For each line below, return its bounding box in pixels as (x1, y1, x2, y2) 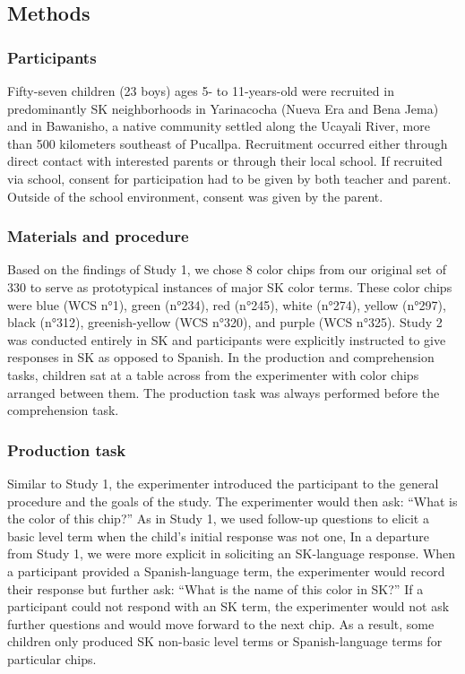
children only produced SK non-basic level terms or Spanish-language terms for (7, 632, 443, 651)
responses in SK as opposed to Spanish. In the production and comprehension (7, 348, 435, 367)
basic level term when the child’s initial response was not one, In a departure (7, 526, 430, 545)
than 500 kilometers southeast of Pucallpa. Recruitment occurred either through (7, 134, 448, 152)
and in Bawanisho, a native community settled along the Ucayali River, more (7, 117, 430, 135)
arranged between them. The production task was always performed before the (7, 383, 440, 402)
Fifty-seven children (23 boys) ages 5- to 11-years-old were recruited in (7, 82, 394, 99)
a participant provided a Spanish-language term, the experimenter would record (7, 561, 445, 580)
